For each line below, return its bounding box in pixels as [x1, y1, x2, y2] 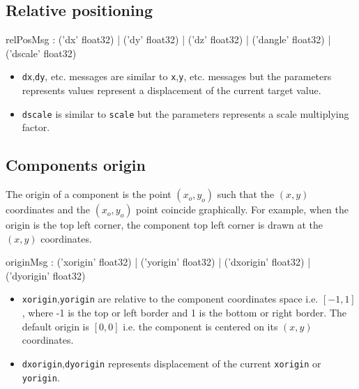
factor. [22, 120, 50, 135]
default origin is [22, 319, 89, 333]
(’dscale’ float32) [6, 45, 77, 60]
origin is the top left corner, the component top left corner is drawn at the [6, 218, 323, 232]
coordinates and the [6, 202, 91, 217]
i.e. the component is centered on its [123, 319, 278, 333]
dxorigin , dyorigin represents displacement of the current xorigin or [22, 356, 321, 370]
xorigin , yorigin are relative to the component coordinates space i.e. [22, 291, 319, 306]
